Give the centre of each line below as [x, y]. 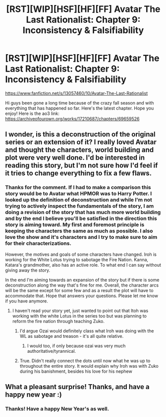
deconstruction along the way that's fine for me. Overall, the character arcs [82, 285]
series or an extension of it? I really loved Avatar [81, 142]
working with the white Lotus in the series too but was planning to [80, 316]
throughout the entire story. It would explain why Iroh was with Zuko [89, 366]
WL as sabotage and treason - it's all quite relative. [72, 336]
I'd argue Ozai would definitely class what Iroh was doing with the [87, 331]
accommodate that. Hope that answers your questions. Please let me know [82, 296]
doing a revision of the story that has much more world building [83, 212]
